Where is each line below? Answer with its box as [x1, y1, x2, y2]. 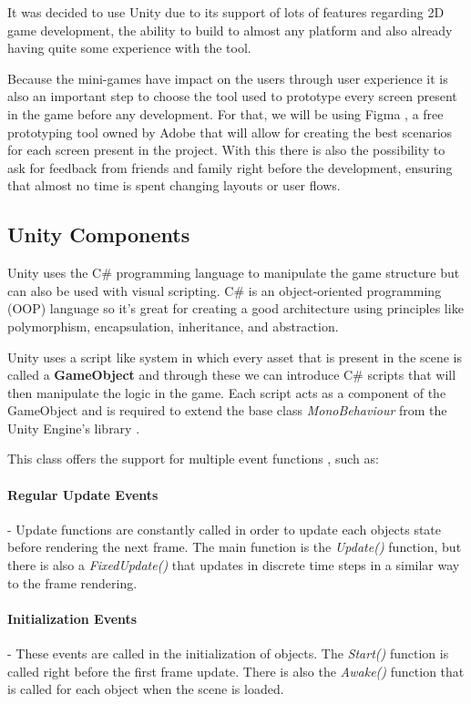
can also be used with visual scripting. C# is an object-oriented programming [7, 281, 442, 300]
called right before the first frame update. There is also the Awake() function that [7, 661, 465, 680]
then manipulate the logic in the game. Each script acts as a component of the [7, 383, 446, 402]
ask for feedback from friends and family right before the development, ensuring [7, 158, 453, 177]
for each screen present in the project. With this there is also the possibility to [7, 140, 445, 159]
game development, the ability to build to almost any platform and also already [7, 20, 453, 39]
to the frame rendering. [7, 573, 138, 592]
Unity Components [7, 220, 190, 249]
